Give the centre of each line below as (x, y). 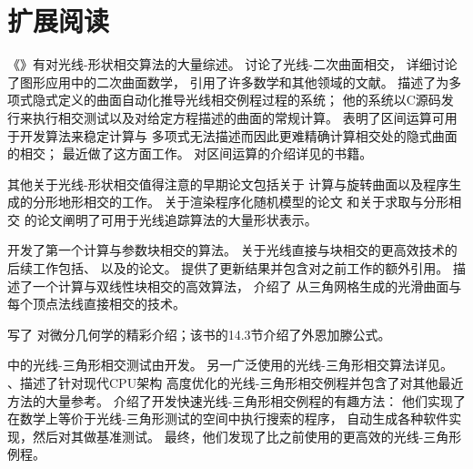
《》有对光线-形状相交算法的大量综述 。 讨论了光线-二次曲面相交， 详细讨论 (232, 64)
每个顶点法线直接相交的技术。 (96, 304)
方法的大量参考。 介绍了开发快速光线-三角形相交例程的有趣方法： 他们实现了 (236, 400)
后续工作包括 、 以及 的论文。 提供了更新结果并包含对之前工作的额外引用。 (228, 268)
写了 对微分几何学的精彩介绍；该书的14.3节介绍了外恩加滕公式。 (199, 334)
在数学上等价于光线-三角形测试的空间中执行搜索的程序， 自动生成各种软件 (228, 418)
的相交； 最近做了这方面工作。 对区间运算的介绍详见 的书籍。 (190, 153)
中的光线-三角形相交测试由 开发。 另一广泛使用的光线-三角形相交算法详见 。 (230, 365)
